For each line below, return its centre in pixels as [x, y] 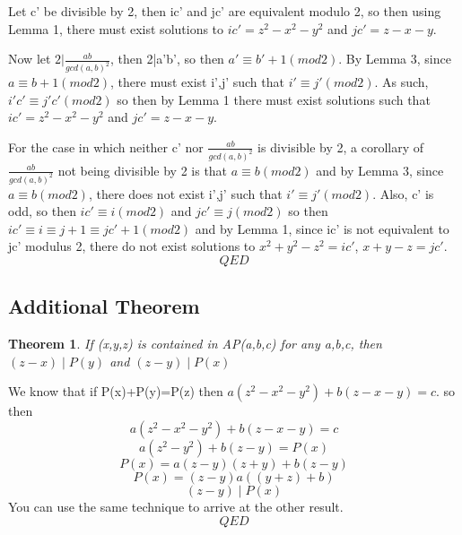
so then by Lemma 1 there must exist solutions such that [274, 99]
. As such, [401, 82]
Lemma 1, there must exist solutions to [116, 28]
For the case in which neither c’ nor [106, 147]
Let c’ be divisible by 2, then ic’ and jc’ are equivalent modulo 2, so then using [225, 11]
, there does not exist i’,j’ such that [185, 193]
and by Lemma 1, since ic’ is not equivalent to [322, 228]
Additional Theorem [104, 306]
